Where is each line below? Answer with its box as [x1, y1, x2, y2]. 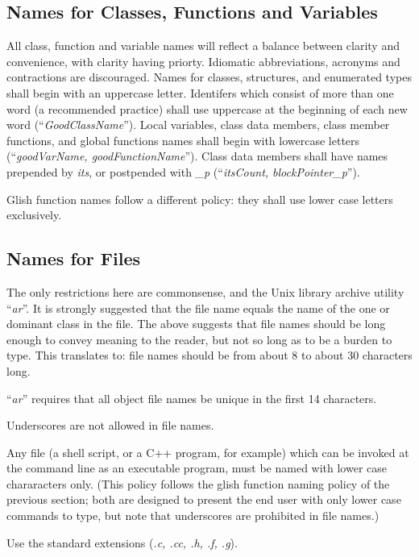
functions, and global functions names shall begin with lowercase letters [6, 131, 360, 148]
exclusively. [6, 206, 62, 223]
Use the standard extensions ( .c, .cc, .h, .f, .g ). [6, 534, 238, 551]
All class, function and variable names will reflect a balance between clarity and [6, 37, 400, 54]
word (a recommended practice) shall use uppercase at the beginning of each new [6, 100, 408, 117]
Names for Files [6, 246, 141, 271]
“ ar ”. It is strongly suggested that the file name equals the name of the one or [6, 299, 390, 316]
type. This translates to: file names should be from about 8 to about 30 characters [6, 347, 413, 364]
